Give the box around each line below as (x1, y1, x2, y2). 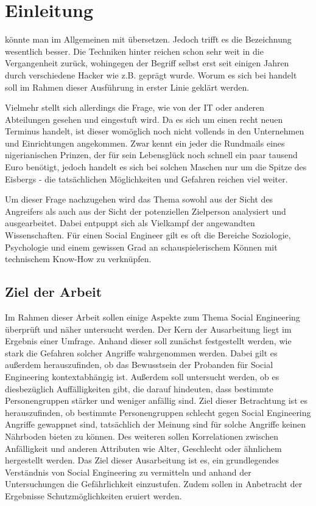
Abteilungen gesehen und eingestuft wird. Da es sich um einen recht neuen (5, 113, 283, 125)
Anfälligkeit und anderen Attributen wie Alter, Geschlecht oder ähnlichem (5, 442, 282, 454)
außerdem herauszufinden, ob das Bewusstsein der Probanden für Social (5, 358, 273, 371)
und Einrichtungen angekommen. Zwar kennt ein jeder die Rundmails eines (5, 136, 285, 149)
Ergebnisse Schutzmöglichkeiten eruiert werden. (5, 489, 182, 502)
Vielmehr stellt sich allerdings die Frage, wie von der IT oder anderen (5, 101, 265, 114)
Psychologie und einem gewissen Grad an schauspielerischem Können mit (5, 240, 278, 253)
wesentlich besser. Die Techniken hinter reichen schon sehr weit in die (5, 44, 264, 57)
